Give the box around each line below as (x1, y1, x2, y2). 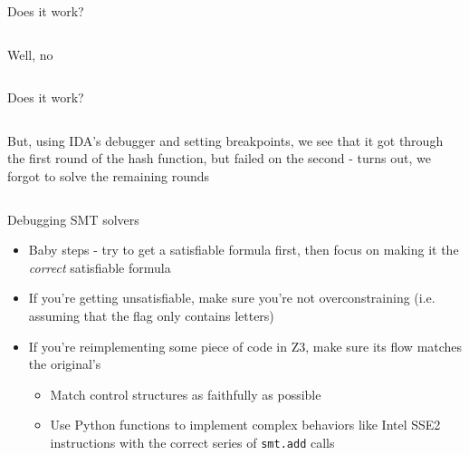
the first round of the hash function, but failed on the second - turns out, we (7, 149, 431, 168)
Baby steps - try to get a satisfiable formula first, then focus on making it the (28, 240, 459, 259)
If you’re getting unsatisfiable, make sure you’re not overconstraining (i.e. (28, 288, 435, 307)
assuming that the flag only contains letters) (28, 305, 274, 324)
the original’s (28, 354, 101, 373)
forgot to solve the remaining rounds (7, 166, 210, 185)
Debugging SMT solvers (7, 209, 139, 228)
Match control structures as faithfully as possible (50, 384, 321, 403)
